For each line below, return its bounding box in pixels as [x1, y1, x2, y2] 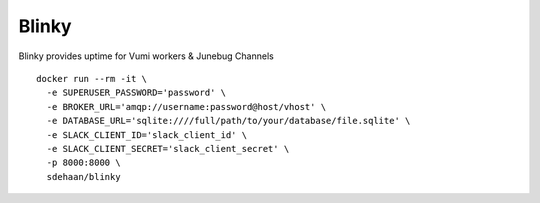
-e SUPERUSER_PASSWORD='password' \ [46, 87, 227, 99]
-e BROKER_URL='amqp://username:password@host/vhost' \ [46, 101, 327, 112]
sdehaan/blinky [46, 171, 121, 182]
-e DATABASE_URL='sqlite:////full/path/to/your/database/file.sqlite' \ [46, 115, 411, 127]
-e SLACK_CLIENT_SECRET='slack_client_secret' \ [46, 143, 290, 154]
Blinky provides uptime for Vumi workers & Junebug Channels [18, 50, 274, 62]
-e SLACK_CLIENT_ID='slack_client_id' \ [46, 129, 248, 140]
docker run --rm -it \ [36, 73, 148, 84]
